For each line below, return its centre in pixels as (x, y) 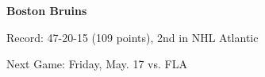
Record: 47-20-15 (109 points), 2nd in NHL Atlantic (132, 37)
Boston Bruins (47, 10)
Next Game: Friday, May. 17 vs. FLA (97, 64)
